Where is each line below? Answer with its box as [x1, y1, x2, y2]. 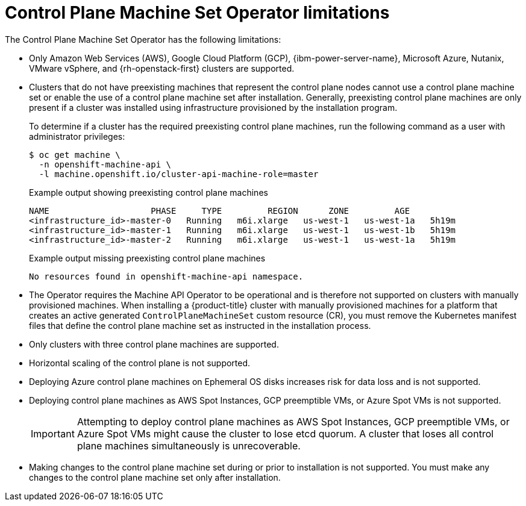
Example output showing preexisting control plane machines [29, 187, 268, 198]
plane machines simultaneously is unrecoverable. [77, 439, 301, 452]
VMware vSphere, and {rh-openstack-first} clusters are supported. [29, 63, 295, 73]
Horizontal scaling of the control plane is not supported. [29, 357, 251, 368]
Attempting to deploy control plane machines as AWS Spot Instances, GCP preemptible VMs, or [77, 415, 510, 428]
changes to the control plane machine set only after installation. [29, 472, 281, 483]
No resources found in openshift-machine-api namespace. [29, 271, 304, 281]
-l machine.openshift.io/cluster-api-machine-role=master [39, 169, 319, 179]
